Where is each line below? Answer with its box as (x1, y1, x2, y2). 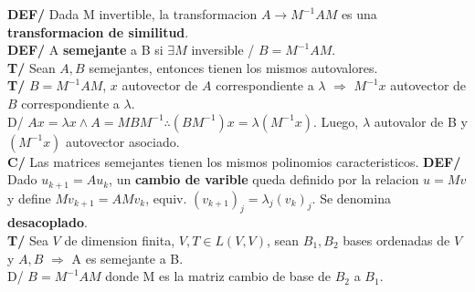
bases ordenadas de (343, 231, 450, 249)
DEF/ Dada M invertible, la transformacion (7, 5, 258, 23)
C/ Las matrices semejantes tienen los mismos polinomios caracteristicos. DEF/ (7, 151, 461, 171)
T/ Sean (7, 57, 56, 77)
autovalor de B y (374, 111, 468, 130)
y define (7, 188, 51, 207)
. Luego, (313, 111, 359, 130)
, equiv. (145, 188, 187, 207)
